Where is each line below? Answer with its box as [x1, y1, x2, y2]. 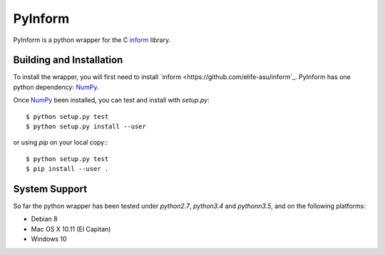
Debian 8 [31, 214, 58, 224]
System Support [13, 183, 88, 195]
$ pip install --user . [26, 165, 109, 173]
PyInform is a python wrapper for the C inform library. [13, 36, 171, 44]
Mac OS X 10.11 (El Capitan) [31, 224, 111, 233]
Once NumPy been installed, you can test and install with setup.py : [13, 96, 210, 105]
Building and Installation [13, 54, 123, 66]
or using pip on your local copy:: [13, 138, 108, 147]
